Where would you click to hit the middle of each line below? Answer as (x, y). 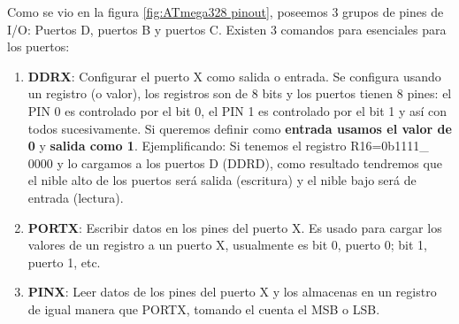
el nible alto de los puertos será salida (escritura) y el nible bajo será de (222, 180)
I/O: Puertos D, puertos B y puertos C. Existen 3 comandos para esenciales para (227, 29)
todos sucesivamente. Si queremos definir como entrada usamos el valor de (240, 128)
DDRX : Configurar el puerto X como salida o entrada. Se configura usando (234, 76)
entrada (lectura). (76, 197)
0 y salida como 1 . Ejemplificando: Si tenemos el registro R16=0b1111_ (228, 146)
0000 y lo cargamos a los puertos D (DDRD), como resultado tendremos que (235, 162)
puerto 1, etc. (64, 262)
